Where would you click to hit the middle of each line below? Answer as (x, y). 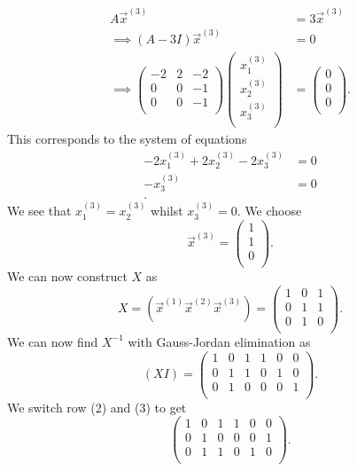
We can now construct (67, 276)
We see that (39, 211)
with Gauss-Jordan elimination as (219, 341)
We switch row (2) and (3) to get (97, 407)
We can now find (53, 341)
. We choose (269, 211)
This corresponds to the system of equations (127, 139)
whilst (167, 211)
